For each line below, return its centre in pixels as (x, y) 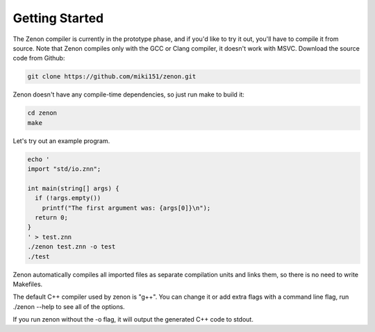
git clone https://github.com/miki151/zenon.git (112, 77)
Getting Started (58, 18)
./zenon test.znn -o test (72, 247)
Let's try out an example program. (61, 141)
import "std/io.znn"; (64, 169)
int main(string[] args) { (73, 188)
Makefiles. (28, 284)
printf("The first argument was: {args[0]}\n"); (126, 208)
